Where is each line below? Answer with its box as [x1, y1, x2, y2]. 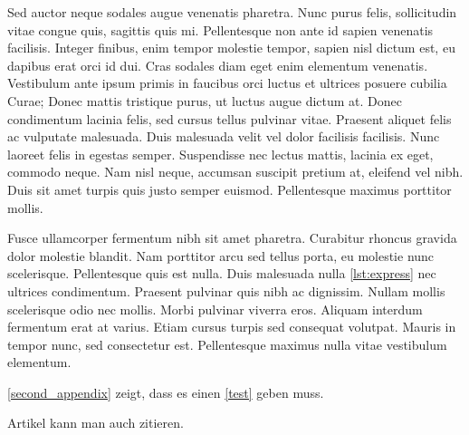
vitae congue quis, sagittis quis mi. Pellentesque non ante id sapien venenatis [7, 20, 434, 39]
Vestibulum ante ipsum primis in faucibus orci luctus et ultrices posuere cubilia [7, 73, 447, 92]
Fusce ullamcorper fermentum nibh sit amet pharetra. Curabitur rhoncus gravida [7, 228, 457, 247]
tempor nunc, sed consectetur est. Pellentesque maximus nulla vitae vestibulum [7, 334, 447, 353]
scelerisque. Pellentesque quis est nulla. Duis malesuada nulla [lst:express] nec [7, 264, 436, 283]
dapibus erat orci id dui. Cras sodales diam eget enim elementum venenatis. [7, 55, 428, 74]
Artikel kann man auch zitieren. [7, 413, 184, 432]
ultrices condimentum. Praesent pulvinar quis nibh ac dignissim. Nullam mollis [7, 281, 445, 300]
